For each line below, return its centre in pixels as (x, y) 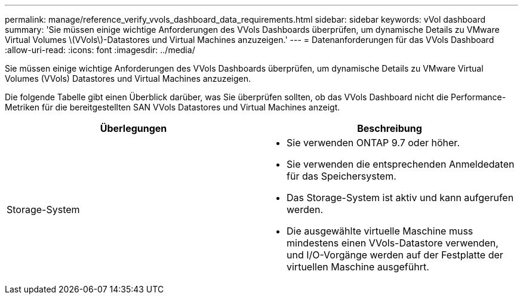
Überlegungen (133, 128)
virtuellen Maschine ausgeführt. (358, 267)
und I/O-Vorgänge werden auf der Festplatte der (395, 255)
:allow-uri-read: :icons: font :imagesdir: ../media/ (100, 50)
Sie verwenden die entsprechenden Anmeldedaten (401, 164)
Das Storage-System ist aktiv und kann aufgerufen (400, 198)
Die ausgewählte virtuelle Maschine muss (380, 231)
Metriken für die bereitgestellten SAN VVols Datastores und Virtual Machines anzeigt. (173, 107)
